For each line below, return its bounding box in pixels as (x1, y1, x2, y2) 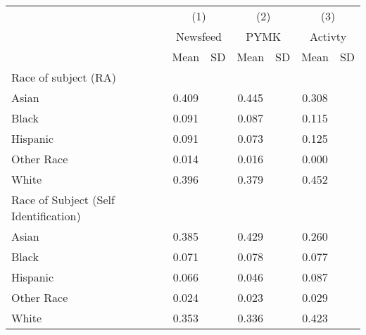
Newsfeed (175, 28, 222, 44)
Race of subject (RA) (11, 69, 116, 85)
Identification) (11, 208, 81, 224)
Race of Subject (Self (11, 191, 115, 208)
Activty (310, 28, 347, 44)
